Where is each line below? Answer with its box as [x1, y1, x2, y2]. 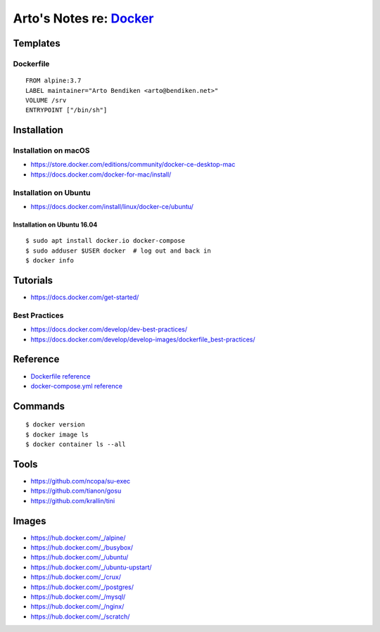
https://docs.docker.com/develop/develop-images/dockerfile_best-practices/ [30, 335, 255, 343]
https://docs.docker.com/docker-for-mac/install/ [30, 170, 172, 179]
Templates [13, 37, 61, 49]
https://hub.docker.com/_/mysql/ [30, 593, 126, 601]
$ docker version [25, 421, 85, 429]
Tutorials [13, 274, 53, 286]
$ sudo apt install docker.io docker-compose [25, 236, 186, 245]
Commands [13, 400, 65, 412]
